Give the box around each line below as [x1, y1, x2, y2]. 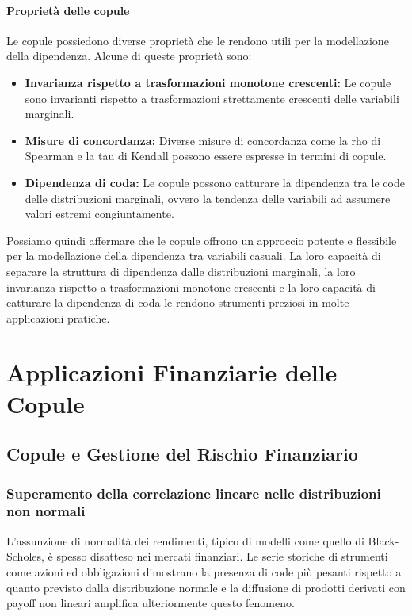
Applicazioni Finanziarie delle [6, 356, 338, 388]
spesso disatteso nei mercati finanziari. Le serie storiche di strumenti [56, 548, 388, 564]
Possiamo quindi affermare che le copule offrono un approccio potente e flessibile [6, 231, 397, 248]
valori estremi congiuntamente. [25, 205, 174, 222]
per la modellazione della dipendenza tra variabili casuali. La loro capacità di [6, 247, 381, 264]
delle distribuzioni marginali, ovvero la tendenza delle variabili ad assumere [25, 189, 391, 206]
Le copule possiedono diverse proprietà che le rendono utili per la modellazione [6, 32, 389, 48]
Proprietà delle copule [6, 2, 130, 18]
